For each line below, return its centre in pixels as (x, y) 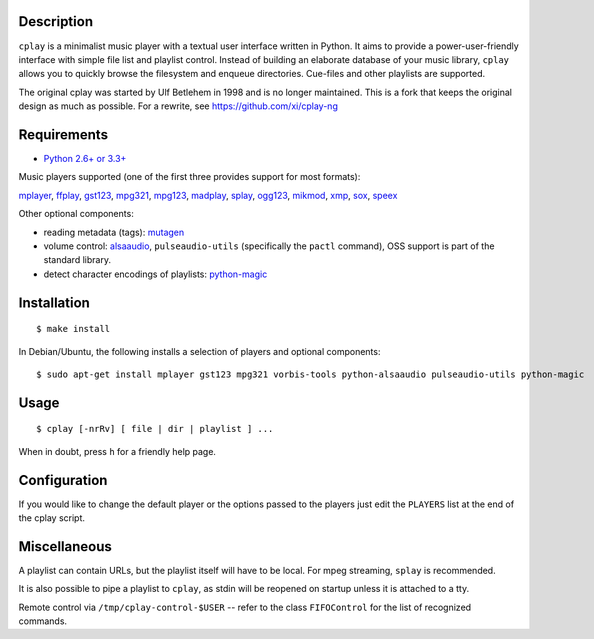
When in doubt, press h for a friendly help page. (117, 451)
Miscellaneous (65, 546)
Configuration (63, 480)
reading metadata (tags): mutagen (114, 232)
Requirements (63, 134)
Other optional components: (76, 214)
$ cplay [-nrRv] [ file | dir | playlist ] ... (155, 429)
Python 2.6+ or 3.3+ (85, 158)
